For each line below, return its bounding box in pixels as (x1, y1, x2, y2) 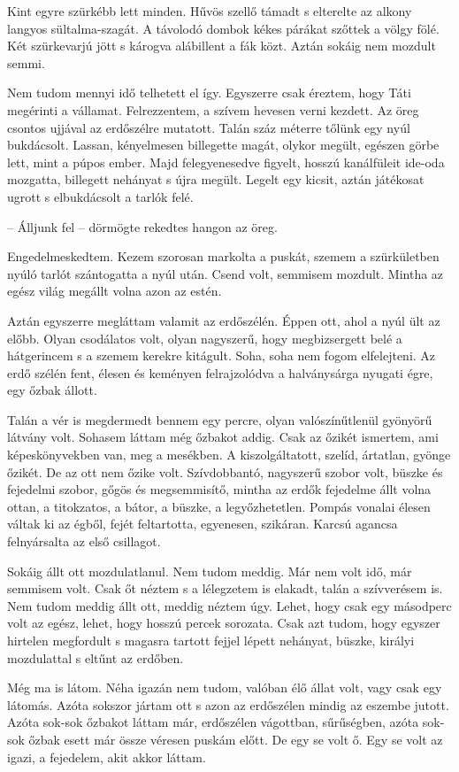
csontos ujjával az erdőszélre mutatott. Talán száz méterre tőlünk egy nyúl (7, 118, 410, 136)
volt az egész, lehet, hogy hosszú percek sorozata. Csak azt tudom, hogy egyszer (7, 614, 440, 632)
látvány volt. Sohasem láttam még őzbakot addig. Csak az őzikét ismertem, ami (7, 428, 439, 446)
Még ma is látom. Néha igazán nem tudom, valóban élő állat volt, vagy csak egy (7, 678, 442, 697)
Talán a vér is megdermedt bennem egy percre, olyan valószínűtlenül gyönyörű (7, 410, 432, 428)
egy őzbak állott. (7, 381, 97, 399)
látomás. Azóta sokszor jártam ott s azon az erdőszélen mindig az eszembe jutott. (7, 695, 449, 714)
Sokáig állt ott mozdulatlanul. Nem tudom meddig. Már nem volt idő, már (7, 561, 412, 580)
